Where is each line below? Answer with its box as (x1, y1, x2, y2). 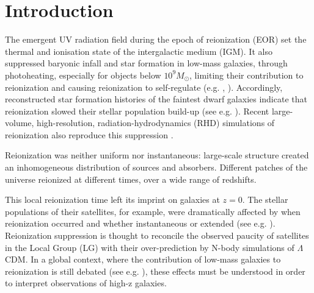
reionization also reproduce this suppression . (5, 128, 173, 141)
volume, (5, 116, 34, 129)
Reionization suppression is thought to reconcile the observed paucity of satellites (5, 229, 309, 242)
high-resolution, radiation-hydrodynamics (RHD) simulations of (37, 116, 275, 129)
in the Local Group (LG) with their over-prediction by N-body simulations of (5, 241, 294, 253)
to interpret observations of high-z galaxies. (5, 277, 167, 289)
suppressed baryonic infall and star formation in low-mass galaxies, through (5, 57, 288, 69)
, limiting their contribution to (189, 68, 304, 81)
